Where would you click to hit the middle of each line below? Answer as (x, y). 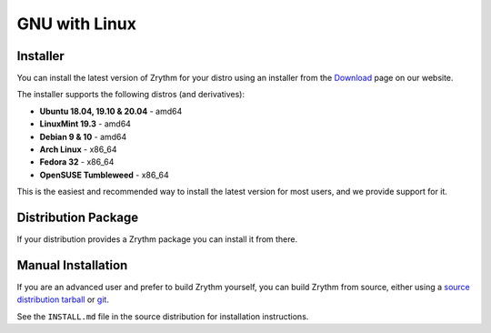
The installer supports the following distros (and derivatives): (131, 95)
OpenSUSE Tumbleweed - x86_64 (104, 175)
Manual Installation (72, 265)
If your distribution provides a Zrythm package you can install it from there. (157, 239)
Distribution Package (78, 217)
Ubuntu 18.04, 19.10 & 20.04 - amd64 (111, 111)
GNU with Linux (76, 24)
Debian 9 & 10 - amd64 (83, 136)
